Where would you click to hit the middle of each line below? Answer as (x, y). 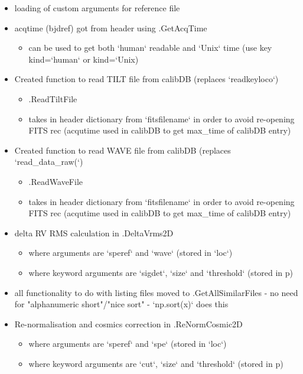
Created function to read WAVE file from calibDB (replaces (123, 150)
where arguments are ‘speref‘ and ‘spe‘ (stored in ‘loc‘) (128, 344)
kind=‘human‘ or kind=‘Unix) (84, 59)
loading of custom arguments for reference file (97, 8)
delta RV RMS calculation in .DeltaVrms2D (94, 232)
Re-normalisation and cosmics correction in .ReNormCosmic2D (128, 323)
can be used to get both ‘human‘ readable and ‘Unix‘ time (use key (150, 48)
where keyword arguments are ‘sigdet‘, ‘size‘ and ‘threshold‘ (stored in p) (161, 272)
